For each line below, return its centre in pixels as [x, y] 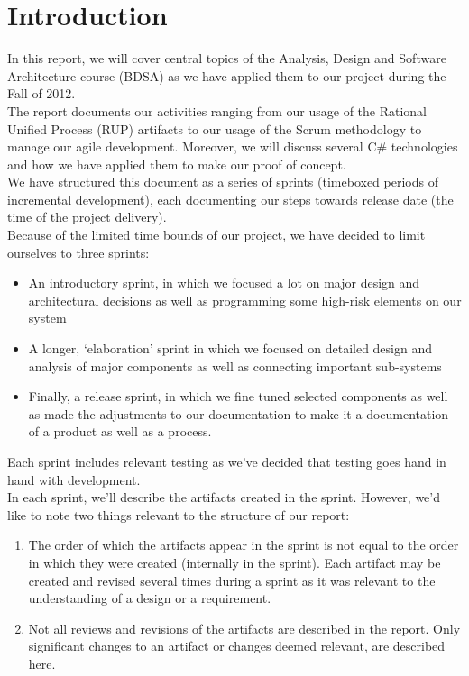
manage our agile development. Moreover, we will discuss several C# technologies [233, 146]
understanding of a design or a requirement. [150, 598]
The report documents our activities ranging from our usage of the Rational [217, 110]
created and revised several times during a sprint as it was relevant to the [232, 580]
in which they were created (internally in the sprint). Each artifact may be [234, 562]
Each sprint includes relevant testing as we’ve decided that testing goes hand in [227, 461]
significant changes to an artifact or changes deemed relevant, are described [237, 646]
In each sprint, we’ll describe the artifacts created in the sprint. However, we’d [224, 497]
